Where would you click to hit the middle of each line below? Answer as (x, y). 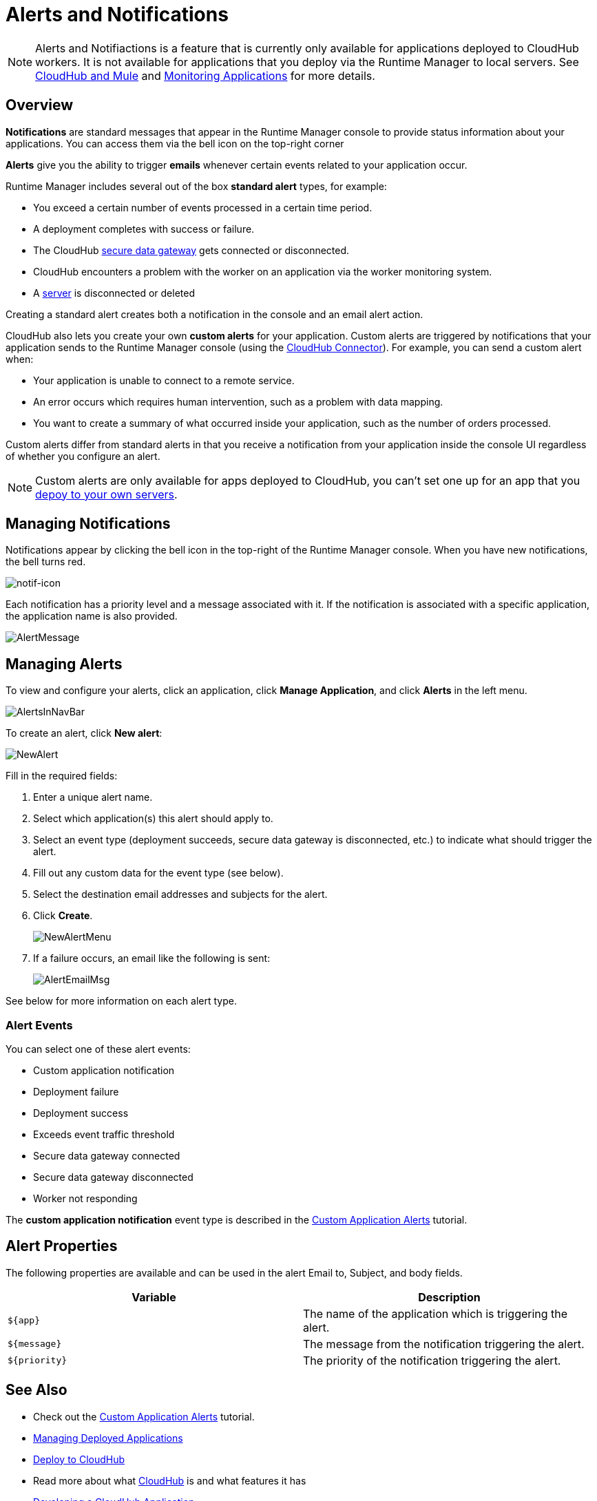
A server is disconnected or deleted (114, 293)
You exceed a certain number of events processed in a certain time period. (203, 207)
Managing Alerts (64, 664)
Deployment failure (76, 1092)
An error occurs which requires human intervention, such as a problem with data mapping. (238, 401)
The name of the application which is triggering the (436, 1313)
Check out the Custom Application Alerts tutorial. (144, 1416)
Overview (40, 105)
